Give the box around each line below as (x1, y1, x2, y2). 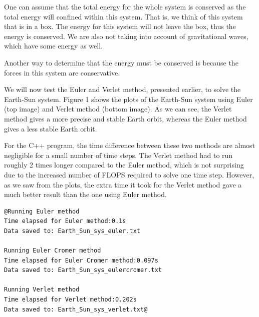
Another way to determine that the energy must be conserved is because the (4, 57, 238, 67)
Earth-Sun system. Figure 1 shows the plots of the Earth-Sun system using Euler (4, 93, 253, 104)
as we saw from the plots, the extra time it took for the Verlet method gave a (4, 179, 242, 189)
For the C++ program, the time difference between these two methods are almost (4, 140, 255, 150)
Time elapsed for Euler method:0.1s (4, 217, 126, 225)
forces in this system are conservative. (4, 67, 120, 77)
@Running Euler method (4, 207, 80, 215)
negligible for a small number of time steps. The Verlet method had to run (4, 149, 233, 160)
